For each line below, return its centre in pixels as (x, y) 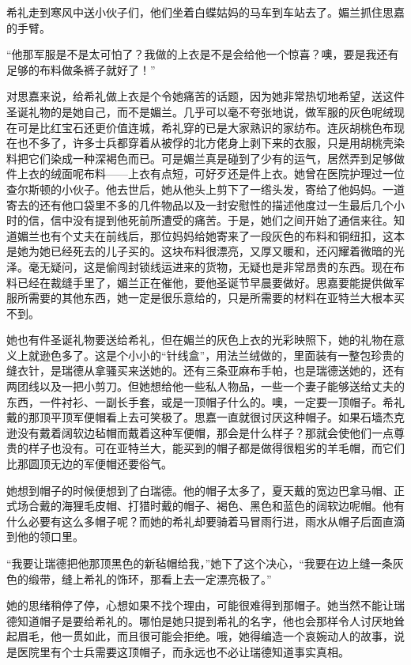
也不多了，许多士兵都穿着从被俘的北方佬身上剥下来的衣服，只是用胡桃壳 (205, 143)
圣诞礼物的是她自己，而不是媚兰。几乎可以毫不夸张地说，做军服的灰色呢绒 (200, 111)
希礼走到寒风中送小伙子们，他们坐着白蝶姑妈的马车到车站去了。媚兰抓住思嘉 (205, 12)
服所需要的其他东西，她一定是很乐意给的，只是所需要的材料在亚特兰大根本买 (205, 298)
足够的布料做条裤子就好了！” (81, 69)
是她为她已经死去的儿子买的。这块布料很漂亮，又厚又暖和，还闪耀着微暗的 (200, 251)
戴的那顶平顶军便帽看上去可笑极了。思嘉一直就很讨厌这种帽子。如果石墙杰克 (205, 417)
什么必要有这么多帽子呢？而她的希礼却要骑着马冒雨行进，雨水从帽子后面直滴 (205, 521)
